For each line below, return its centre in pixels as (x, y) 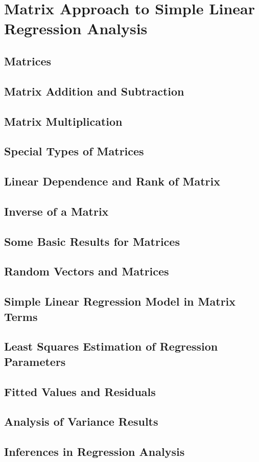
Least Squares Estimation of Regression (111, 346)
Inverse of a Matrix (56, 211)
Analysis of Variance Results (81, 421)
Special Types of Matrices (74, 151)
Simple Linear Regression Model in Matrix (120, 301)
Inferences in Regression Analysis (95, 452)
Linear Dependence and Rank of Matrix (112, 181)
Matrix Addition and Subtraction (94, 91)
